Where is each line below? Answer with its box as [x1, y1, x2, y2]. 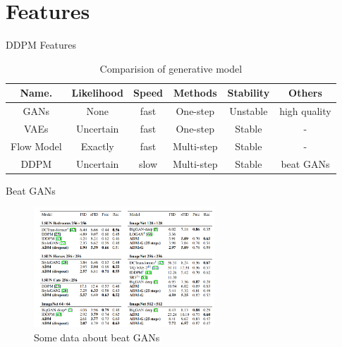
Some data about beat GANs [34, 330, 160, 345]
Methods [173, 85, 217, 100]
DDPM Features [6, 37, 77, 52]
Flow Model [11, 138, 62, 153]
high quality [279, 104, 331, 118]
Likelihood [71, 85, 123, 100]
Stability [227, 85, 270, 100]
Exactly [80, 138, 114, 153]
